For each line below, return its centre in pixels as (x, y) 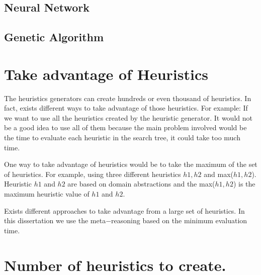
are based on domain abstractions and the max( (141, 184)
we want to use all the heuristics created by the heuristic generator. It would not (128, 117)
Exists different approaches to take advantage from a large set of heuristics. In (124, 210)
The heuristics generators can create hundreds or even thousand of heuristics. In (128, 98)
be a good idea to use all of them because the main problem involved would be (125, 127)
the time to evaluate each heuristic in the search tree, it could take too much (122, 137)
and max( (219, 174)
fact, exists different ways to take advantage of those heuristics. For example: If (126, 108)
